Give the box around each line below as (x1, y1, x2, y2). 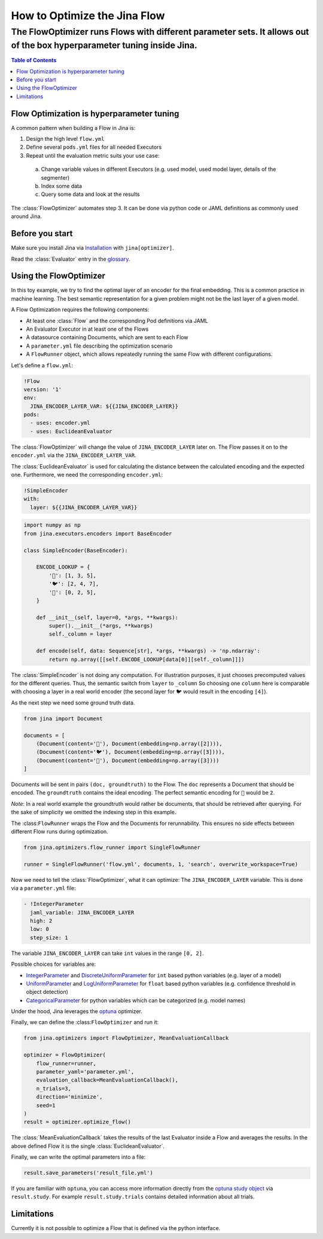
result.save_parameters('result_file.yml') (23, 1170, 154, 1177)
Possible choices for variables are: (11, 960, 96, 968)
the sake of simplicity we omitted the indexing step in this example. (11, 809, 176, 816)
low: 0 (30, 926, 50, 933)
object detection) (26, 989, 69, 996)
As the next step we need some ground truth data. (11, 699, 135, 706)
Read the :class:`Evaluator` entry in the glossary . (11, 255, 130, 262)
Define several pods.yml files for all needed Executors (26, 144, 162, 151)
